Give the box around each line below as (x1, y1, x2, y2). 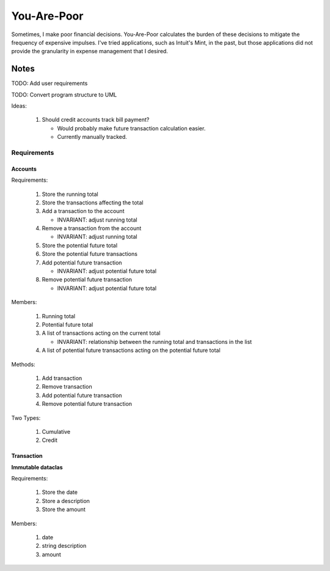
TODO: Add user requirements (11, 80, 88, 87)
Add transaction (42, 374, 82, 382)
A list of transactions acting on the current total (42, 329, 161, 337)
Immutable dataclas (11, 463, 64, 471)
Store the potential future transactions (42, 250, 137, 258)
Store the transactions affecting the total (42, 199, 144, 206)
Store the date (42, 488, 78, 496)
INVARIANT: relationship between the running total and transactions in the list (57, 338, 252, 345)
